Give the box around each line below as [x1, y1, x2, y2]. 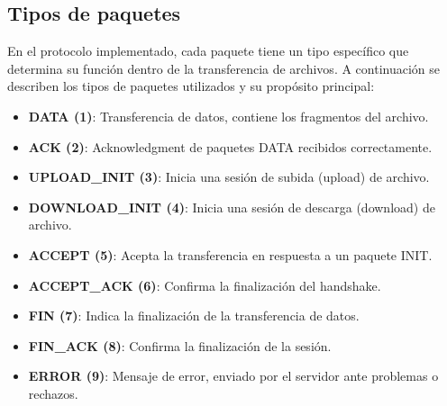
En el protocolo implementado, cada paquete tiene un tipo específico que [7, 41, 409, 60]
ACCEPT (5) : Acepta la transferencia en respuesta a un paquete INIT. [28, 245, 433, 264]
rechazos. [28, 383, 78, 402]
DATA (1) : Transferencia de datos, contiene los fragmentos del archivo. [28, 106, 429, 125]
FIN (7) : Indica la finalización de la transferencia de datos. [28, 306, 360, 325]
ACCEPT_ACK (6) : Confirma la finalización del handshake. [28, 275, 381, 294]
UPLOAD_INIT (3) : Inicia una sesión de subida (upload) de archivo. [28, 167, 430, 186]
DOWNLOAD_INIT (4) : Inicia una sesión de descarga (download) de [28, 197, 435, 216]
